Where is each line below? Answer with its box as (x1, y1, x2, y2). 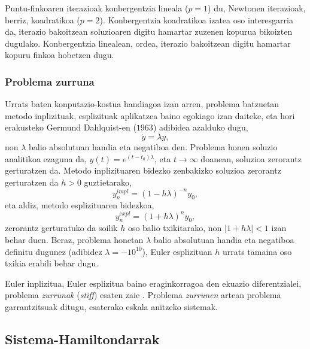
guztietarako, (84, 175, 132, 188)
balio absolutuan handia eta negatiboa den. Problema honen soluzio (29, 141, 278, 153)
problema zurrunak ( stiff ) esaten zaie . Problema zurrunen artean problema (5, 289, 281, 301)
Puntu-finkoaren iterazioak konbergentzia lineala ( (5, 2, 189, 14)
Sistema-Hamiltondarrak (5, 329, 160, 348)
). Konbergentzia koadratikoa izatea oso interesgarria (99, 13, 293, 26)
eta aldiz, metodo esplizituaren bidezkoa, (5, 199, 154, 211)
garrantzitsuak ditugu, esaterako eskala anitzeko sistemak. (5, 300, 218, 312)
